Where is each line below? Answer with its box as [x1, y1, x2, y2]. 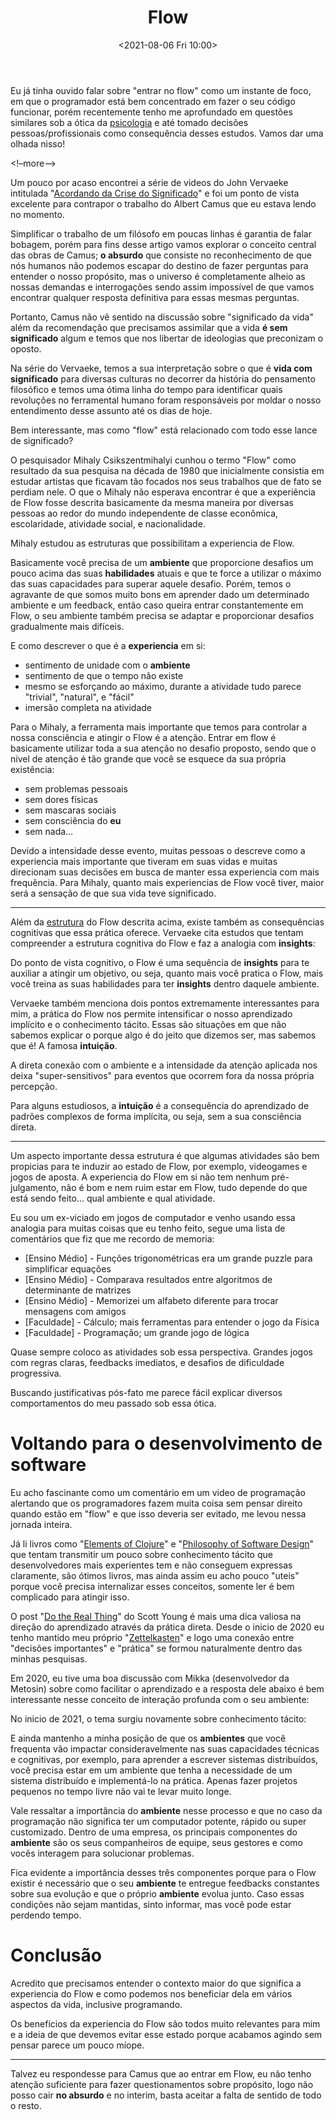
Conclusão [10, 1944, 102, 1967]
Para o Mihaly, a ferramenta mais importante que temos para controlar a [10, 721, 308, 733]
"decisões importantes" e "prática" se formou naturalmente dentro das [10, 1642, 303, 1654]
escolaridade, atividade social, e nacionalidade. [10, 517, 206, 530]
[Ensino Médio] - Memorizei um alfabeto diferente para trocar [24, 1294, 279, 1306]
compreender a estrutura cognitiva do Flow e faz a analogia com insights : [10, 937, 316, 949]
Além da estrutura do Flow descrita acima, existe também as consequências [10, 916, 325, 928]
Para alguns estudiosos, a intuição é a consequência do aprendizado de [10, 1099, 310, 1111]
